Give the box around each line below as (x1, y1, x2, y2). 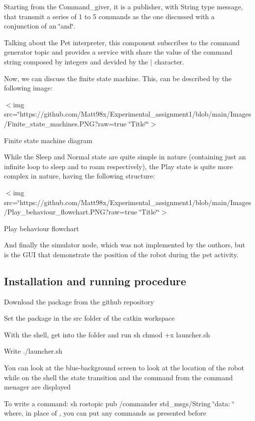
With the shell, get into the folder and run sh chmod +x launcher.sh (4, 329, 210, 339)
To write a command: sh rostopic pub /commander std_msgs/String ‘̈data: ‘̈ (4, 398, 234, 408)
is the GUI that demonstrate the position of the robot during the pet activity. (4, 249, 239, 259)
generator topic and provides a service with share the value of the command (4, 47, 233, 57)
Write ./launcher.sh (4, 346, 62, 356)
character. (154, 56, 184, 66)
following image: (4, 83, 53, 93)
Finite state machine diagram (4, 135, 92, 145)
